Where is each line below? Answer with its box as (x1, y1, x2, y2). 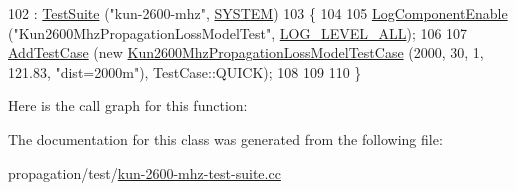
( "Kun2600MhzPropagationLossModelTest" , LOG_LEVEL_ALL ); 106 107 (8, 22, 468, 43)
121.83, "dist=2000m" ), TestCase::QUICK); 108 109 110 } (8, 61, 362, 82)
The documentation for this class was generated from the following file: (8, 128, 443, 149)
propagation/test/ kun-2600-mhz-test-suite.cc (8, 162, 281, 183)
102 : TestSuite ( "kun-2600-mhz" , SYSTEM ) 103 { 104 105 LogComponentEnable (8, 3, 508, 23)
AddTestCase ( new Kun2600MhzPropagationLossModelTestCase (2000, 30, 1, (8, 42, 484, 63)
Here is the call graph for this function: (8, 95, 248, 116)
